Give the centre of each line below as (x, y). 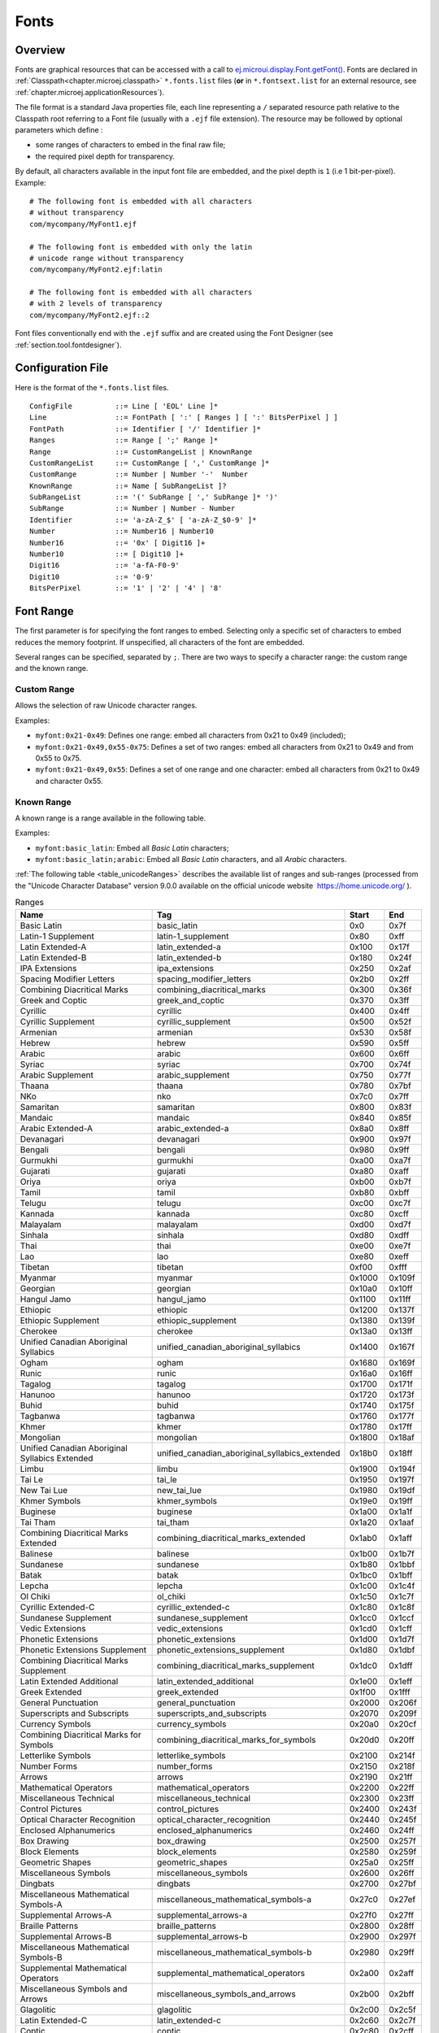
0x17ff (401, 1426)
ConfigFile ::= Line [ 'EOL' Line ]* (124, 406)
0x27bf (402, 1883)
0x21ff (401, 1777)
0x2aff (402, 1973)
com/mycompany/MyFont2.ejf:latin (96, 270)
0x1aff (401, 1538)
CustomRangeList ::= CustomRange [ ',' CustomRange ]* (150, 463)
